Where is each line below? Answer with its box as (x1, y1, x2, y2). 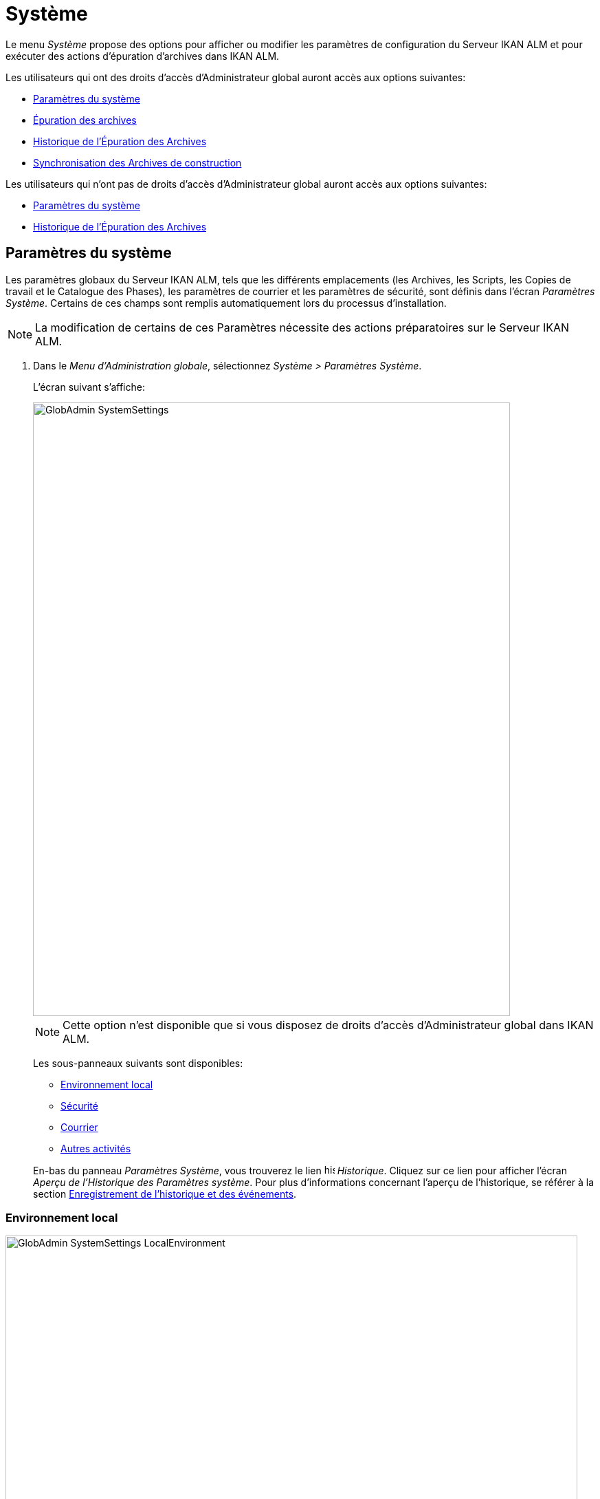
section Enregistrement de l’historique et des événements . (33, 1187, 297, 1200)
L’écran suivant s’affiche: (33, 380, 145, 393)
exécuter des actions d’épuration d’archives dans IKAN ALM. (5, 50, 280, 62)
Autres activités (60, 1142, 131, 1154)
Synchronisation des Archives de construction (33, 156, 242, 169)
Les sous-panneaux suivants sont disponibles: (33, 1057, 243, 1069)
